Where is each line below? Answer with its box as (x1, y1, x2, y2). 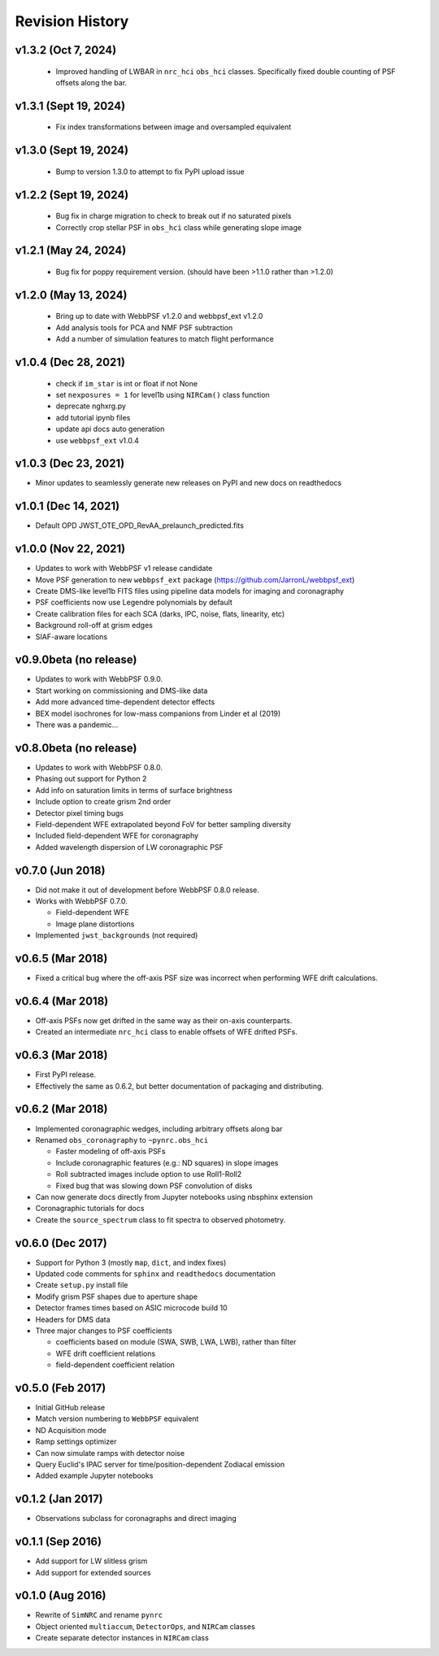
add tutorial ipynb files (55, 412, 131, 422)
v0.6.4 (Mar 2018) (15, 994, 109, 1008)
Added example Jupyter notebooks (35, 1471, 154, 1480)
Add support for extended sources (35, 1567, 151, 1577)
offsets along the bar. (55, 77, 128, 87)
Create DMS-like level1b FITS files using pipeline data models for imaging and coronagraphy (35, 586, 345, 596)
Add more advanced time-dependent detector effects (35, 697, 215, 707)
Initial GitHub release (35, 1403, 106, 1413)
